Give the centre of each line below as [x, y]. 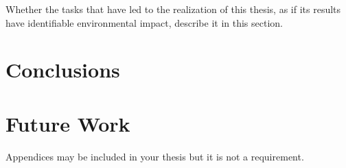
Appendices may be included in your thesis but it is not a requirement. [155, 156]
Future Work [68, 123]
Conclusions [63, 70]
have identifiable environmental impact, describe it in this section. [144, 22]
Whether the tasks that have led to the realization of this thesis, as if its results [173, 9]
